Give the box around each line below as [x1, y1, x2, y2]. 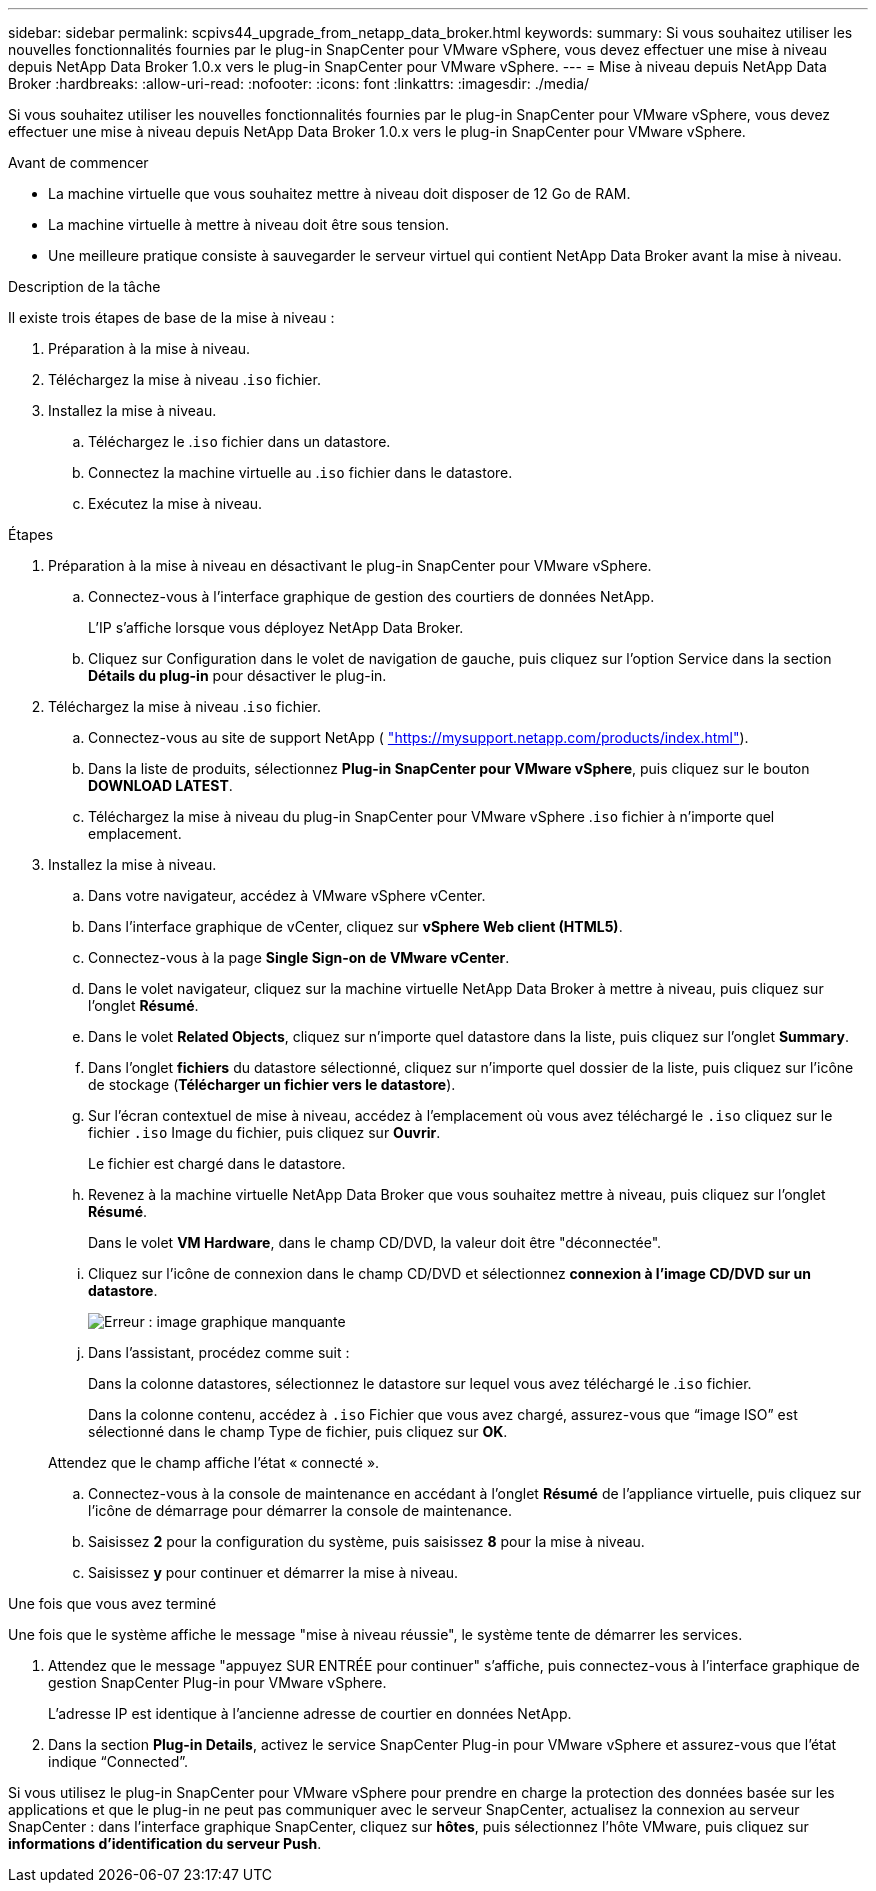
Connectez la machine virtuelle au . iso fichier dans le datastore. [88, 464, 513, 481]
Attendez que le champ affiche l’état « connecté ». [48, 1454, 380, 1471]
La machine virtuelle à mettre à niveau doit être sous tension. [48, 216, 449, 233]
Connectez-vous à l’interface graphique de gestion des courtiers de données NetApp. [88, 588, 655, 605]
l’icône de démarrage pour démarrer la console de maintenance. [88, 1502, 513, 1519]
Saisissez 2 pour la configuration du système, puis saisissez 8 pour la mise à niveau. [88, 1533, 645, 1550]
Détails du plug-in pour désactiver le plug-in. [88, 667, 387, 684]
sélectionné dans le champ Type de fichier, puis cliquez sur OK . [88, 1423, 508, 1440]
